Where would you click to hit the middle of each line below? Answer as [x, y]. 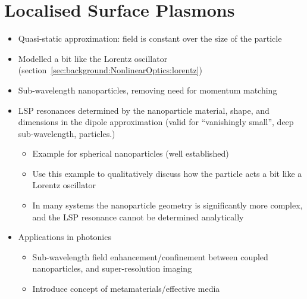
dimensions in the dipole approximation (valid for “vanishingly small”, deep [156, 122]
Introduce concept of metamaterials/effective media [126, 289]
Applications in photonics [65, 237]
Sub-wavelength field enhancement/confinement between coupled [150, 256]
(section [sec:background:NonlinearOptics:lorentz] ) [110, 70]
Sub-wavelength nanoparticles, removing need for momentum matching [148, 90]
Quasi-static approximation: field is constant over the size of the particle [150, 38]
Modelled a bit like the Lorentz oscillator [93, 58]
